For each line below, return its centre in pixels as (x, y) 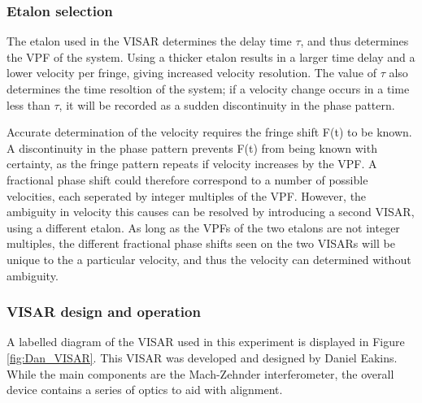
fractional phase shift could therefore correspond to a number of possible (187, 179)
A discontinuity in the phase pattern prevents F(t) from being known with (192, 147)
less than (28, 104)
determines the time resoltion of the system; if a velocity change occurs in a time (208, 89)
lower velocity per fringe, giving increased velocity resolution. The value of (191, 73)
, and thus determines (355, 41)
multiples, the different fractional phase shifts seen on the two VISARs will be (201, 243)
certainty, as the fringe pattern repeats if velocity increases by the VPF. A (192, 164)
